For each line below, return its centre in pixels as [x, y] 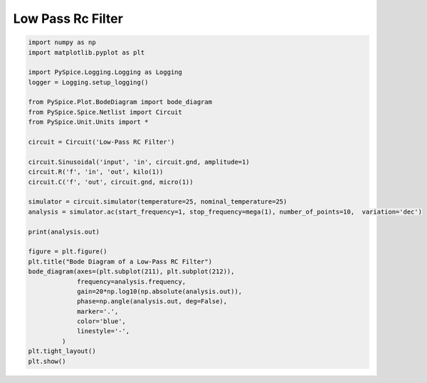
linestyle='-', [104, 331]
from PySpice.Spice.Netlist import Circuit [105, 112]
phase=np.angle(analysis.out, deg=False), [152, 301]
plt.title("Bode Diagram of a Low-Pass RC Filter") [120, 261]
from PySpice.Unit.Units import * [88, 122]
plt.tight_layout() [62, 351]
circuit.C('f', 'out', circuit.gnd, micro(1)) [111, 182]
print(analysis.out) [64, 232]
